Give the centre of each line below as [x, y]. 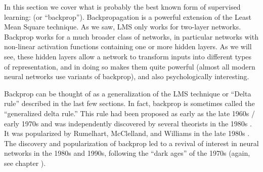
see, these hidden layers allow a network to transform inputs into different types [128, 56]
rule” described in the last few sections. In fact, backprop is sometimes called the [129, 103]
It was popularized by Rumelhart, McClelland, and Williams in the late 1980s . [127, 133]
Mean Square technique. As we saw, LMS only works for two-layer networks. [123, 27]
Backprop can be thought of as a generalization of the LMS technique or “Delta [128, 93]
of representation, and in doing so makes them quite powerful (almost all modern [130, 66]
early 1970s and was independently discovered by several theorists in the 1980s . [128, 123]
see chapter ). [25, 163]
